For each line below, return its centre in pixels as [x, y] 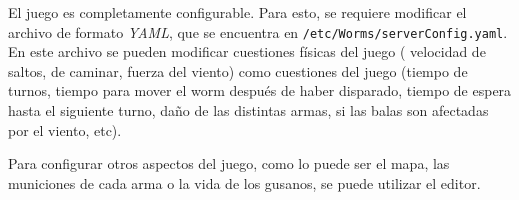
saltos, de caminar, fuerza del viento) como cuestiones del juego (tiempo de [238, 70]
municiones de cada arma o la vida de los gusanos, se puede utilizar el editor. [244, 182]
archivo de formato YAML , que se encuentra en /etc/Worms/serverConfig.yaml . [258, 31]
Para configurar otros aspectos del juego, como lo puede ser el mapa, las [229, 163]
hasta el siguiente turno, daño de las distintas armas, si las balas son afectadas [248, 110]
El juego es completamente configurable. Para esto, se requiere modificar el [237, 12]
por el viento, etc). [65, 129]
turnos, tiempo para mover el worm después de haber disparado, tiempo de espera [260, 90]
